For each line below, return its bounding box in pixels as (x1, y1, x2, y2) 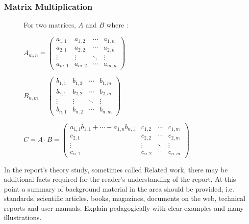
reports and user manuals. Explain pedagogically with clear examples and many (4, 202, 244, 213)
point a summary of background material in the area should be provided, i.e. (4, 183, 234, 194)
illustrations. (4, 212, 42, 223)
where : (106, 20, 128, 30)
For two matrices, (24, 20, 76, 30)
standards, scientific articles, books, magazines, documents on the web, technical (4, 193, 246, 203)
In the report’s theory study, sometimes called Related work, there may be (4, 164, 228, 174)
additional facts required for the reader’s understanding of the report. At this (4, 174, 236, 184)
